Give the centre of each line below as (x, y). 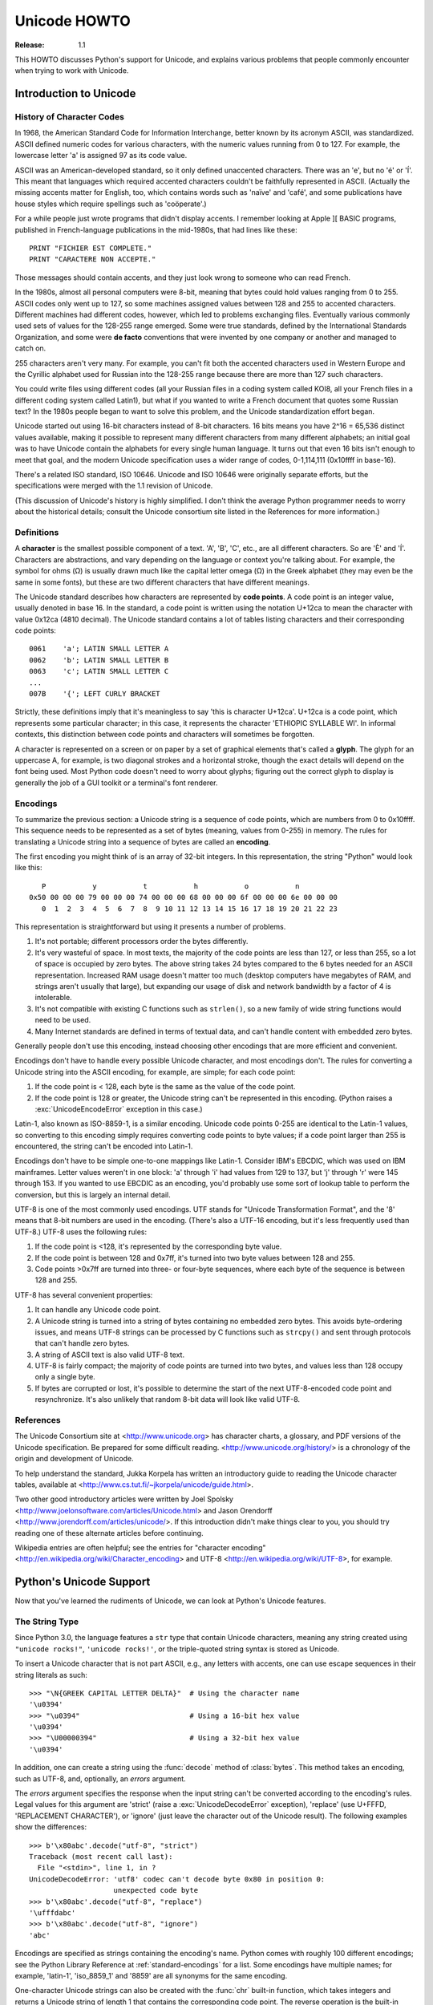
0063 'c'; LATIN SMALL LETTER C (99, 671)
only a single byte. (65, 1377)
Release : (30, 45)
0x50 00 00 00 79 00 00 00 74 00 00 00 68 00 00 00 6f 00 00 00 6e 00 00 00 (184, 897)
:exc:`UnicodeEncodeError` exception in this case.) (119, 1109)
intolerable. (53, 998)
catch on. (30, 348)
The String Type (47, 1622)
